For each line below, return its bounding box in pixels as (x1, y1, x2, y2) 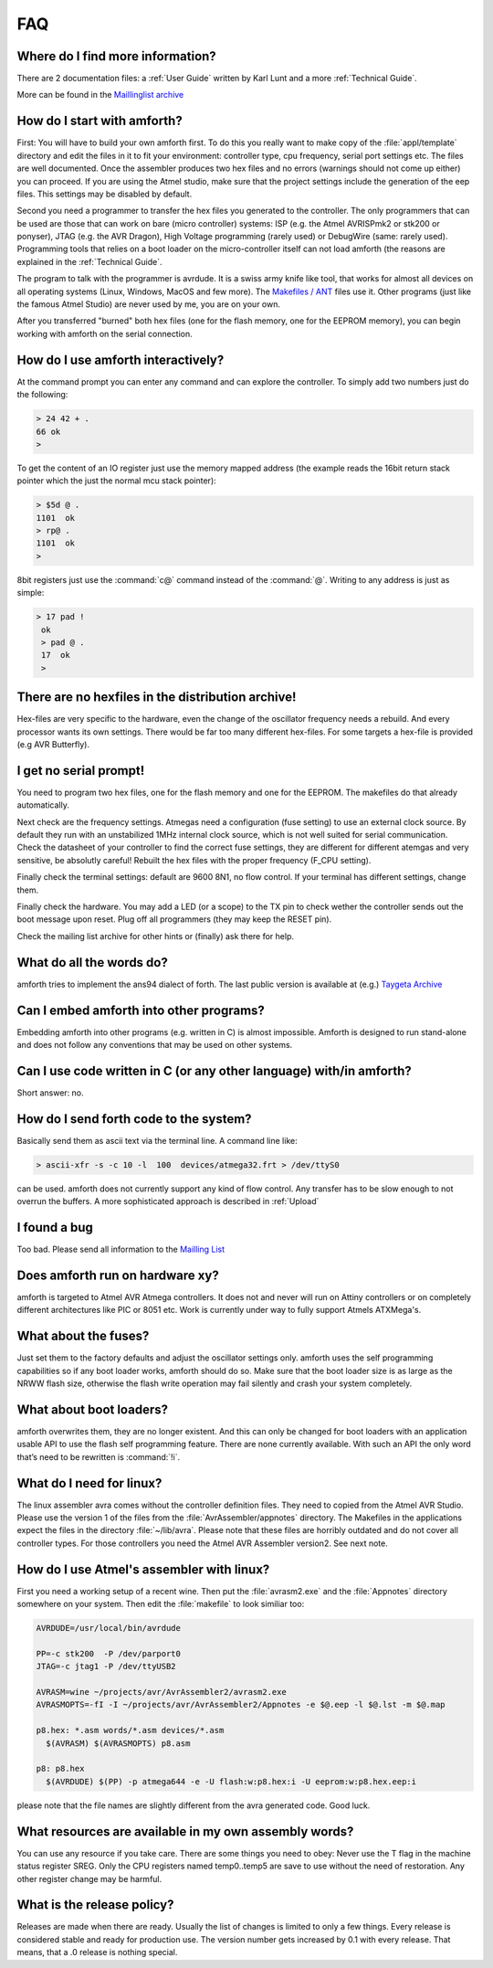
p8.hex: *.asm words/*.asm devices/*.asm (36, 1725, 225, 1736)
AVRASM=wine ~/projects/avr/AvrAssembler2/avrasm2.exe (36, 1687, 287, 1698)
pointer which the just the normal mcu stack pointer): (16, 475, 216, 486)
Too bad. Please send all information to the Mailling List (16, 1243, 226, 1255)
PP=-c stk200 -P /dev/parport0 (36, 1648, 182, 1658)
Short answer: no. (16, 1087, 84, 1098)
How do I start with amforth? (16, 113, 183, 129)
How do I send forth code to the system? (16, 1111, 252, 1127)
